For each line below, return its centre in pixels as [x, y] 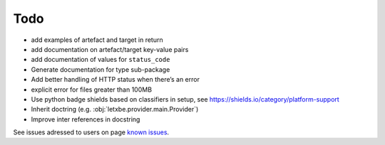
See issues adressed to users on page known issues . [91, 132]
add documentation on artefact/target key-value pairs [110, 49]
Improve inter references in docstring [86, 119]
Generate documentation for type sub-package [101, 69]
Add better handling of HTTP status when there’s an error [115, 80]
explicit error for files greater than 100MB [92, 90]
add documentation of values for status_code [101, 60]
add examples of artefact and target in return [97, 40]
